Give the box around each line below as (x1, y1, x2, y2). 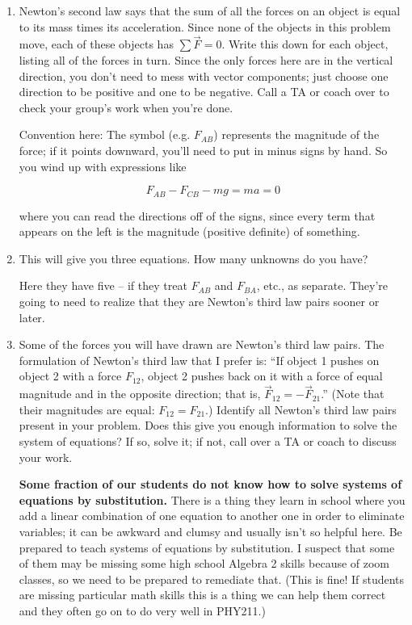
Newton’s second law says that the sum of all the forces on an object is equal (19, 2, 401, 19)
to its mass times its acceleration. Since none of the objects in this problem (19, 18, 391, 35)
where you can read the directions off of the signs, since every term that (19, 207, 376, 224)
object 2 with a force (19, 367, 122, 384)
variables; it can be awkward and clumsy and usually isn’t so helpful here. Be (19, 522, 402, 539)
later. (19, 308, 45, 325)
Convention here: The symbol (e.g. (19, 126, 191, 143)
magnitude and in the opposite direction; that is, (19, 385, 261, 402)
